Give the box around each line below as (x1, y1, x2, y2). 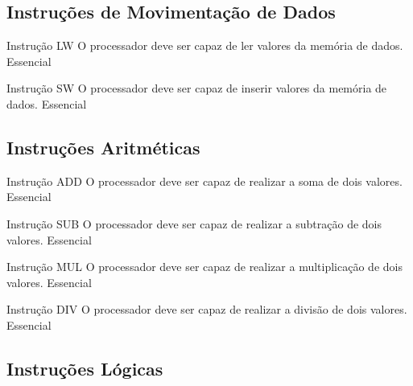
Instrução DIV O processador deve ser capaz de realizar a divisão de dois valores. (6, 301, 407, 318)
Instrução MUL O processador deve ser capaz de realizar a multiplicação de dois (6, 258, 403, 275)
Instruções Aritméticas (6, 134, 200, 159)
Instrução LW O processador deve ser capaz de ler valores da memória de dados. (6, 37, 403, 54)
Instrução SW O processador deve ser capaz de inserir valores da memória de (6, 80, 387, 96)
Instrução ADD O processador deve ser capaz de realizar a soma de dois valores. (6, 172, 403, 189)
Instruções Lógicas (6, 355, 163, 380)
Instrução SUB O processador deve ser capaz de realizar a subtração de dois (6, 215, 382, 232)
